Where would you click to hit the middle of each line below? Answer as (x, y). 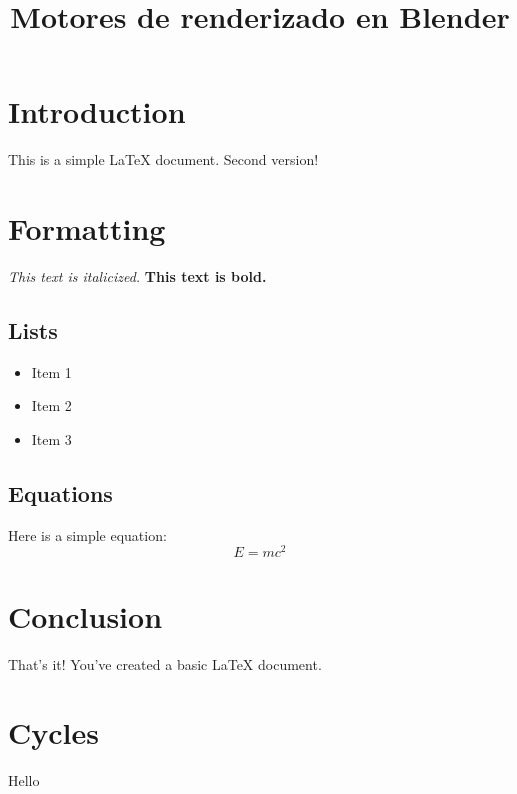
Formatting (87, 228)
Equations (60, 493)
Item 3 (51, 439)
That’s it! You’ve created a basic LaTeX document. (165, 663)
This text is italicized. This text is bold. (137, 276)
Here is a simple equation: (87, 534)
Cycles (53, 732)
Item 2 (51, 405)
